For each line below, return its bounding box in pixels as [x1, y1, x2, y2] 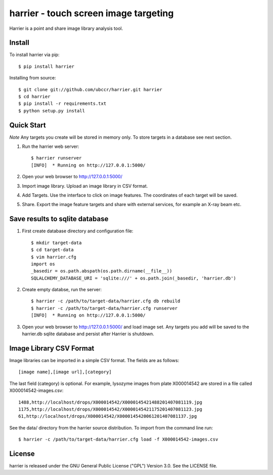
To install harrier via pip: [9, 52, 60, 58]
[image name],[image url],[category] [18, 369, 112, 375]
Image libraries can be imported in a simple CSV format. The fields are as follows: [9, 357, 179, 363]
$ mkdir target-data [31, 240, 82, 246]
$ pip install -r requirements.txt [18, 101, 107, 106]
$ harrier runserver [31, 155, 82, 161]
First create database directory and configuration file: [22, 228, 133, 234]
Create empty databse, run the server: [22, 287, 102, 293]
